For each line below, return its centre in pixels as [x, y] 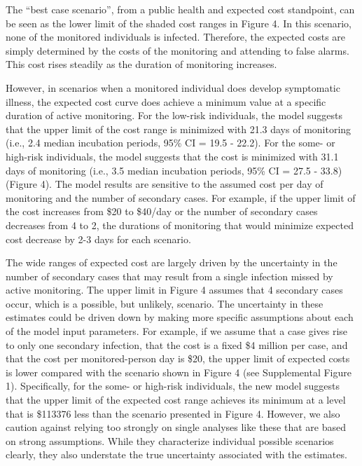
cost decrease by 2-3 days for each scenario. [98, 239]
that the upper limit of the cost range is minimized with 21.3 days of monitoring [179, 129]
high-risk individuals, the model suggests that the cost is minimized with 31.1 [172, 156]
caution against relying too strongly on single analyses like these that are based [176, 427]
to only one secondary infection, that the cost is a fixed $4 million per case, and [177, 344]
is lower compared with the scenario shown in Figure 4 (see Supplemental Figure [179, 372]
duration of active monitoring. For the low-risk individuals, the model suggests [174, 115]
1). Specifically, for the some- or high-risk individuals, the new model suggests [173, 386]
